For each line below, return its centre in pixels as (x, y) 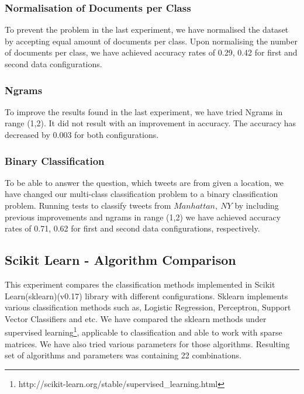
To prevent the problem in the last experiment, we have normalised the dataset (147, 30)
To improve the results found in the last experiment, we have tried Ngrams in (144, 111)
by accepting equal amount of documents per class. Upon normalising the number (151, 41)
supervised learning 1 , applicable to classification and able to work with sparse (144, 331)
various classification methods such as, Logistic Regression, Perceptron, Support (148, 307)
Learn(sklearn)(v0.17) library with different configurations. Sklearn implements (146, 295)
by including (257, 205)
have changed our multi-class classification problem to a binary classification (141, 194)
